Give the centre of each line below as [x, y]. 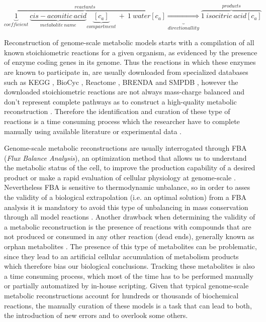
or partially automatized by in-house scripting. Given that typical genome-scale [126, 286]
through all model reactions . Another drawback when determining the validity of [130, 217]
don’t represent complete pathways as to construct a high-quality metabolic [120, 101]
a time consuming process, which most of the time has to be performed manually [129, 276]
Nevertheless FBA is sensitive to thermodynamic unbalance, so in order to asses [127, 187]
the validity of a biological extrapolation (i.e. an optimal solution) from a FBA [125, 197]
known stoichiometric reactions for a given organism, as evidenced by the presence [131, 52]
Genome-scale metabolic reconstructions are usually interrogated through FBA [125, 148]
